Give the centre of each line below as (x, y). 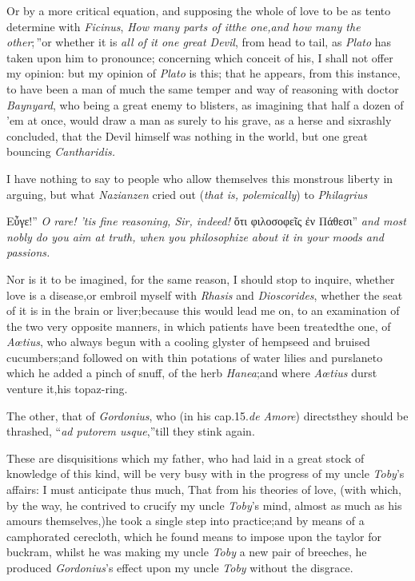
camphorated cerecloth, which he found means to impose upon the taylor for (194, 536)
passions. (28, 252)
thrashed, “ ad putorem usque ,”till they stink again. (131, 431)
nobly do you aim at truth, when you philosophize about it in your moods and (195, 236)
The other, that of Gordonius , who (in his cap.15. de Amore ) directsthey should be (207, 415)
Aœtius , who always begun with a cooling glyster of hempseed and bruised (188, 342)
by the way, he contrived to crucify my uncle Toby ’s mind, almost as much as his (204, 505)
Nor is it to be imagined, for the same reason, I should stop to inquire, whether (201, 279)
